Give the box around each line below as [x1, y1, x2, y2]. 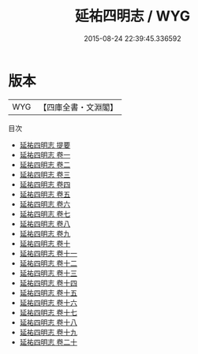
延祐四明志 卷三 [19, 170, 71, 179]
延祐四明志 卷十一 [19, 248, 77, 258]
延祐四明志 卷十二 [19, 258, 77, 268]
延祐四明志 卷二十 [19, 337, 77, 347]
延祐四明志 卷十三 [19, 268, 77, 278]
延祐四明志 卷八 [19, 218, 71, 229]
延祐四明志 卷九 [19, 229, 71, 238]
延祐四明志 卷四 [19, 179, 71, 189]
